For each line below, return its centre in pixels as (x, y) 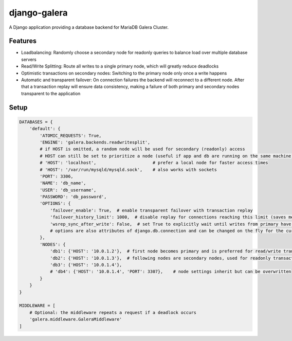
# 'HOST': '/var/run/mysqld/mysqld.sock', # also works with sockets (128, 170)
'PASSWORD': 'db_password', (73, 197)
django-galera (38, 13)
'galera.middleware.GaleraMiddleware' (76, 319)
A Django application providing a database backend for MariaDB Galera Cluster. (89, 27)
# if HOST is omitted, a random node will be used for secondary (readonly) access (142, 149)
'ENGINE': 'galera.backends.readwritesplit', (95, 142)
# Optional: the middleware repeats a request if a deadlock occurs (113, 312)
